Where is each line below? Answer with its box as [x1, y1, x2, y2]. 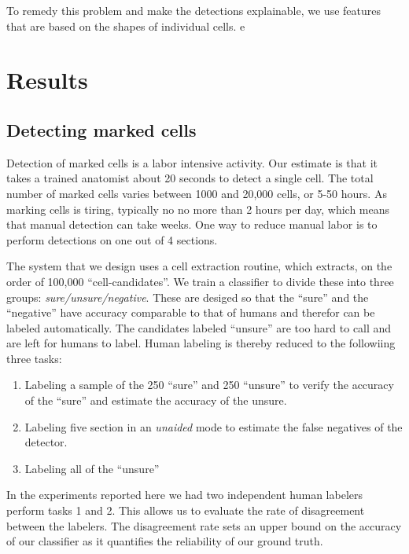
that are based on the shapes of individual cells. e [6, 17, 245, 34]
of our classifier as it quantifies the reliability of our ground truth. [6, 533, 323, 549]
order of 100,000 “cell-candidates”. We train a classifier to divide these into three [6, 273, 394, 289]
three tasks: [6, 350, 62, 366]
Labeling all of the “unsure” [24, 460, 160, 476]
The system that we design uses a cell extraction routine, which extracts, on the [6, 258, 392, 274]
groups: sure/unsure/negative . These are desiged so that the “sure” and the [6, 288, 369, 305]
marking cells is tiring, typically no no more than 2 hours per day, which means [6, 200, 390, 217]
